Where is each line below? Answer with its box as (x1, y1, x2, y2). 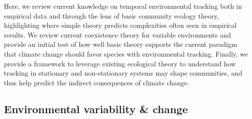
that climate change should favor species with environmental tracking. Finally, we (4, 48, 248, 59)
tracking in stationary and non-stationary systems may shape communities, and (4, 68, 242, 78)
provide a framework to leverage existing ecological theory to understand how (4, 58, 236, 68)
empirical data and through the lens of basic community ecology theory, (4, 10, 219, 20)
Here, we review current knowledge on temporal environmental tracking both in (4, 1, 242, 11)
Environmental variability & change (4, 101, 188, 116)
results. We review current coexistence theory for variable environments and (4, 29, 231, 40)
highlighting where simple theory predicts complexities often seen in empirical (4, 20, 237, 30)
